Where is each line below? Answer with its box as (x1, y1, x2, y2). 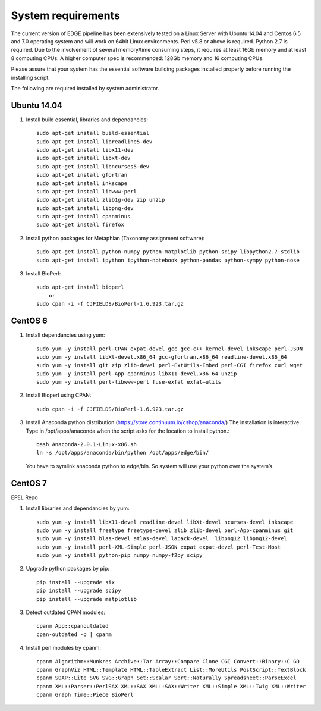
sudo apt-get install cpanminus (36, 213, 131, 220)
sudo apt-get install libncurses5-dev (36, 163, 150, 170)
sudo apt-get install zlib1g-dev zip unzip (36, 196, 165, 203)
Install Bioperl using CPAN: (26, 391, 92, 399)
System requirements (11, 9, 120, 22)
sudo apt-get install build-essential (36, 130, 150, 137)
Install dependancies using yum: (26, 331, 105, 339)
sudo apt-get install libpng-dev (36, 205, 134, 211)
